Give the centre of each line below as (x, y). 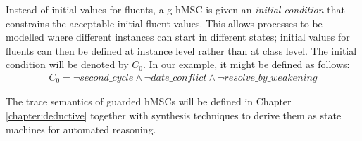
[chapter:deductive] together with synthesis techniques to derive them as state (174, 115)
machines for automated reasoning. (81, 129)
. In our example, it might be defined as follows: (246, 64)
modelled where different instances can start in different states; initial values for (178, 37)
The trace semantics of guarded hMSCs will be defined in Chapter (149, 101)
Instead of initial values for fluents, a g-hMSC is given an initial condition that (175, 9)
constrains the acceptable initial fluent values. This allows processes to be (164, 23)
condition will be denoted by (67, 64)
